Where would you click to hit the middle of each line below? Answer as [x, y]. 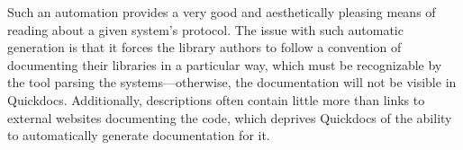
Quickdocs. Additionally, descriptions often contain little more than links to [216, 99]
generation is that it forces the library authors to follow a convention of [204, 47]
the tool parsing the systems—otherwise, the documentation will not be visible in [232, 82]
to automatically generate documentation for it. [139, 135]
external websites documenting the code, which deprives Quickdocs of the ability [230, 117]
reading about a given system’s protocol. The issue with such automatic [205, 29]
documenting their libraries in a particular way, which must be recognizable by [225, 64]
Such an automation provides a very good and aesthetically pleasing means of [222, 12]
